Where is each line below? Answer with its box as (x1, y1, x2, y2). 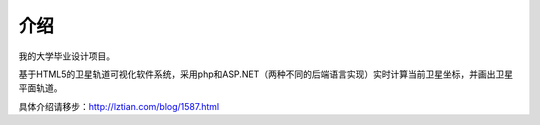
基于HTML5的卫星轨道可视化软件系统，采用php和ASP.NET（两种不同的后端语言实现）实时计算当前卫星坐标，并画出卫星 (18, 68, 514, 80)
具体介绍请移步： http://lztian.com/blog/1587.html (18, 100, 220, 112)
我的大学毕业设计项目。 (18, 50, 115, 62)
